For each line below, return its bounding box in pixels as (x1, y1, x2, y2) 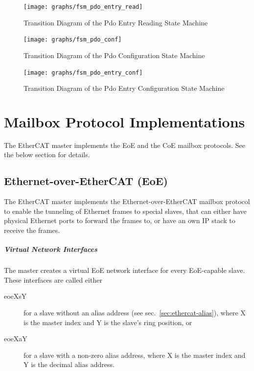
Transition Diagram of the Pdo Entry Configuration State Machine (23, 83, 225, 93)
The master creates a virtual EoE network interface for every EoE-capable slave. (4, 265, 245, 275)
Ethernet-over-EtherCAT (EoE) (4, 173, 168, 188)
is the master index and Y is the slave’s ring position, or (23, 317, 192, 327)
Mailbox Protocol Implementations (4, 111, 245, 131)
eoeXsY (4, 291, 27, 301)
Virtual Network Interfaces (4, 244, 97, 254)
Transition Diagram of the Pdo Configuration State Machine (23, 50, 205, 60)
